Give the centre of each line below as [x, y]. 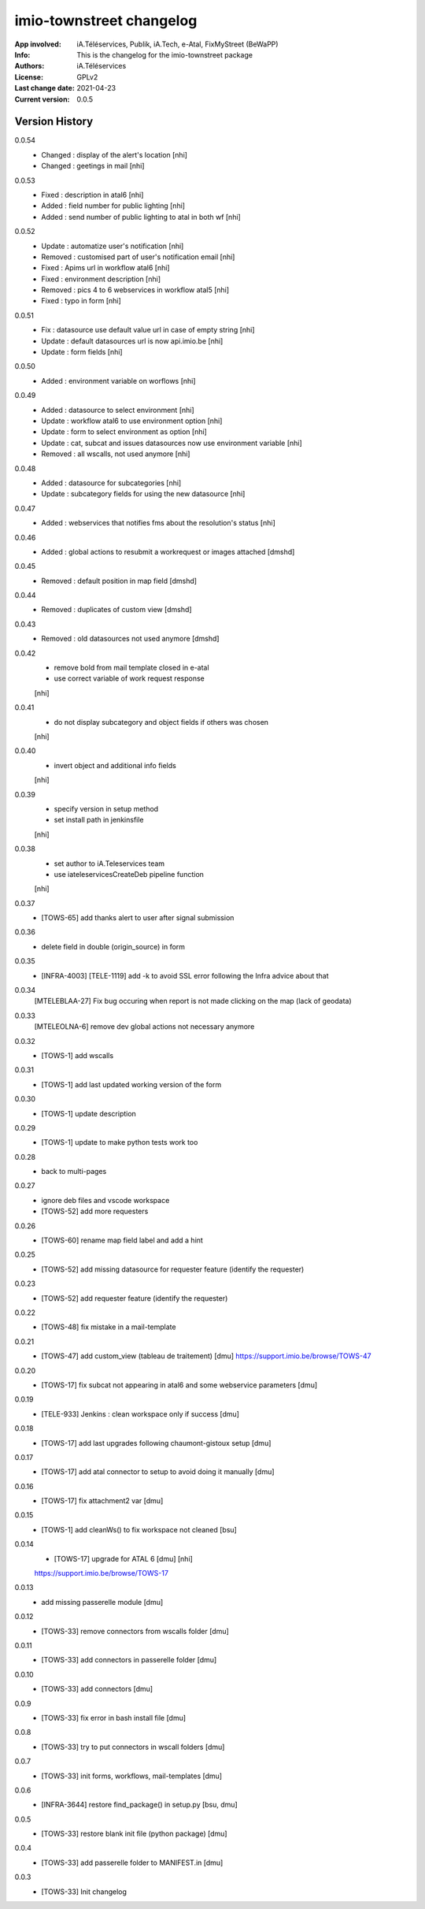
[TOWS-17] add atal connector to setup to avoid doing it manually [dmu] [158, 1472]
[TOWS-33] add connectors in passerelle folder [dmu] [129, 1660]
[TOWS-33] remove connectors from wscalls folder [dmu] [135, 1631]
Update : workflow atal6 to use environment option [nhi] [132, 421]
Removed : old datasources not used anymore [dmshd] [130, 639]
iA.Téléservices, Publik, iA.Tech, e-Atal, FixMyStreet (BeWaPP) [177, 44]
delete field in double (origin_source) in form [113, 946]
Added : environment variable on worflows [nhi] [118, 381]
